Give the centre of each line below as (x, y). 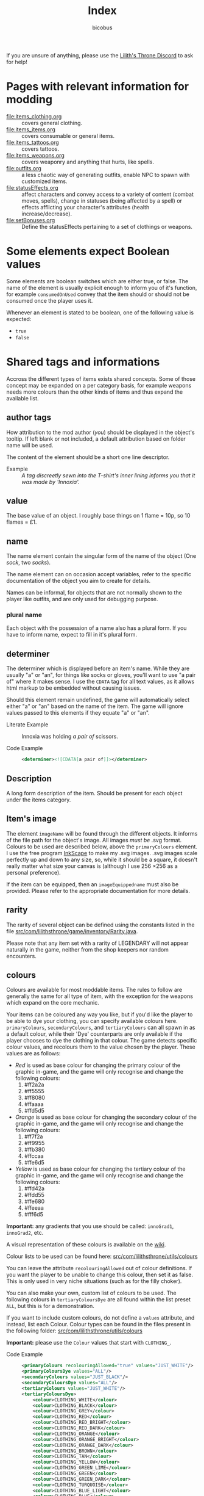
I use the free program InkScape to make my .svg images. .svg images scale (102, 853)
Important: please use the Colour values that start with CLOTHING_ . (89, 1343)
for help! (17, 62)
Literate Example (27, 725)
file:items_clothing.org (34, 116)
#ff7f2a (33, 1136)
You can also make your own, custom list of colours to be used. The (91, 1293)
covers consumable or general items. (68, 136)
